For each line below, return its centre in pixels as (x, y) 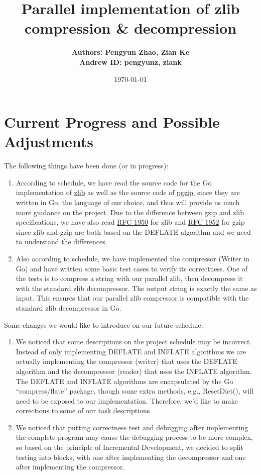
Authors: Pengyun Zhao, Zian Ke (130, 52)
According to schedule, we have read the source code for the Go (114, 182)
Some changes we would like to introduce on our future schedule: (104, 324)
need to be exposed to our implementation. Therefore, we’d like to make (127, 400)
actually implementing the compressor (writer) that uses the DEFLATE (126, 361)
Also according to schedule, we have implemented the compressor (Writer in (133, 258)
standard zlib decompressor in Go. (69, 307)
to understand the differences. (61, 242)
